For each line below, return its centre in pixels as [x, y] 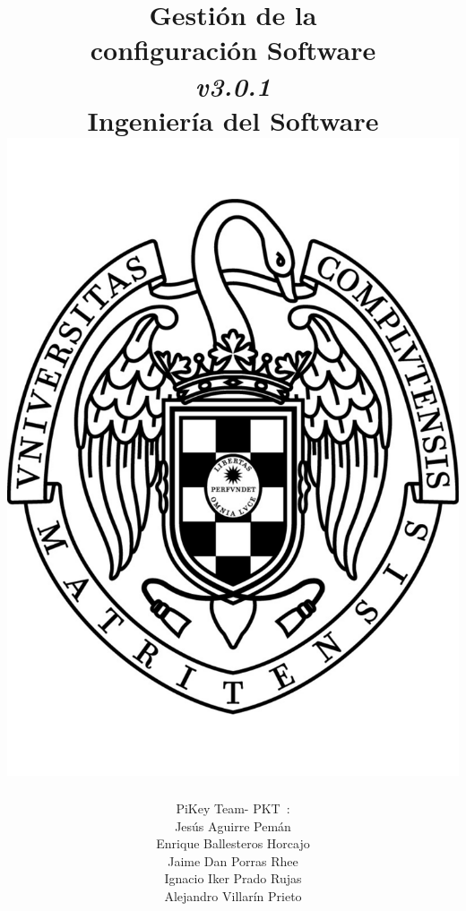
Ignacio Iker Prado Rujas [233, 878]
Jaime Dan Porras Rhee [233, 860]
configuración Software [233, 50]
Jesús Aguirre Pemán [233, 825]
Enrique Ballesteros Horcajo [233, 843]
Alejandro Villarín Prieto [233, 895]
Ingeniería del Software [233, 120]
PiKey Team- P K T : [233, 808]
